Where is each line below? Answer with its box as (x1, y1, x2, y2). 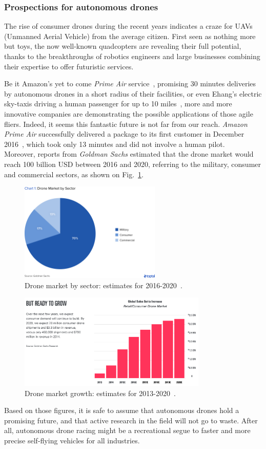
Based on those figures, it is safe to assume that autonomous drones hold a (4, 405, 239, 416)
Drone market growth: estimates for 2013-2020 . (25, 387, 176, 398)
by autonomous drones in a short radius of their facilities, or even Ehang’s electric (4, 88, 262, 99)
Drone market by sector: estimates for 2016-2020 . (25, 279, 182, 290)
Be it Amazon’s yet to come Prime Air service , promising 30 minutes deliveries (4, 78, 256, 89)
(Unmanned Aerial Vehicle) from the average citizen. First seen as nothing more (4, 30, 256, 41)
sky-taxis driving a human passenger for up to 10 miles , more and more (4, 98, 232, 109)
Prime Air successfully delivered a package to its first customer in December (4, 128, 244, 139)
